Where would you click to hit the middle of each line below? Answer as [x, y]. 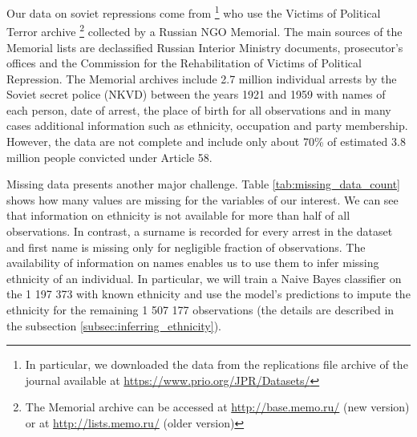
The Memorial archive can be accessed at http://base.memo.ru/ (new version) [217, 407]
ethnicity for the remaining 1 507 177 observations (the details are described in [200, 310]
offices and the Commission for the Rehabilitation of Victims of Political [184, 63]
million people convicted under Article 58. [109, 157]
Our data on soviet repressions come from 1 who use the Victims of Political [194, 12]
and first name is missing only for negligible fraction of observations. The [186, 247]
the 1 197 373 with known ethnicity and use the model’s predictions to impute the [208, 294]
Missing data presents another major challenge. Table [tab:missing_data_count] [204, 184]
